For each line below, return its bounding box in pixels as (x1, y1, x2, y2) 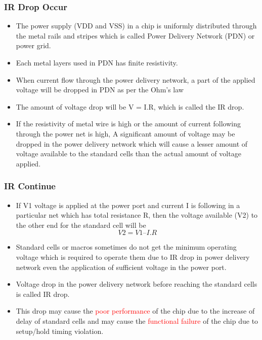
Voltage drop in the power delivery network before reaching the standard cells (16, 279, 257, 289)
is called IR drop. (16, 288, 70, 299)
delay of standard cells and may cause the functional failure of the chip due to (16, 315, 258, 326)
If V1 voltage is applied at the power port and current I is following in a (16, 199, 240, 210)
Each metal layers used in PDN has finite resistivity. (16, 57, 178, 67)
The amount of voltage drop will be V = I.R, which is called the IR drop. (16, 101, 244, 112)
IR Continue (4, 180, 56, 192)
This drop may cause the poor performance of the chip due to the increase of (16, 305, 255, 316)
